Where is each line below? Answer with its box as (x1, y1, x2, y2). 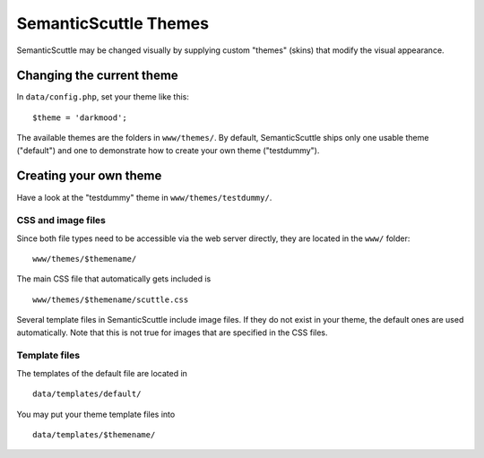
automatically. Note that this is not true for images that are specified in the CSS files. (16, 327, 328, 338)
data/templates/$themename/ (32, 429, 156, 439)
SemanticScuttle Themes (16, 13, 210, 33)
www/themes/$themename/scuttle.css (32, 294, 189, 305)
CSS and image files (16, 214, 107, 227)
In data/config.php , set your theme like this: (16, 91, 190, 102)
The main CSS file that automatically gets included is (16, 273, 212, 284)
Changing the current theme (16, 68, 178, 83)
